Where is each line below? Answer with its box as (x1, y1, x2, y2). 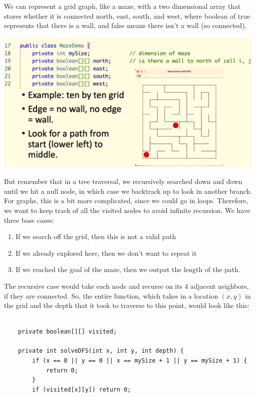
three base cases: (4, 214, 54, 225)
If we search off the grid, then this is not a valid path (15, 231, 176, 242)
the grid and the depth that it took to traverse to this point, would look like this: (4, 300, 250, 310)
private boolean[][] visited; (18, 328, 117, 336)
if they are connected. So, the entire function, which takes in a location (4, 290, 218, 301)
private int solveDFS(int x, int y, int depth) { (18, 347, 184, 355)
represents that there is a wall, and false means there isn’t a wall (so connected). (4, 20, 247, 31)
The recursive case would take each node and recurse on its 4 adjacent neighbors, (4, 280, 249, 291)
